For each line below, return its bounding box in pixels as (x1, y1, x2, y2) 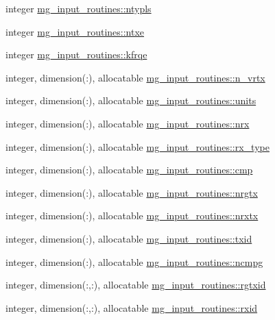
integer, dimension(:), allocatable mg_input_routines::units (5, 93, 256, 108)
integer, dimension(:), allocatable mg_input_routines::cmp (5, 162, 253, 177)
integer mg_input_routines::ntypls (5, 1, 152, 15)
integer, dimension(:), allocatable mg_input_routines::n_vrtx (5, 70, 265, 84)
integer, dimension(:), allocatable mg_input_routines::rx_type (5, 139, 270, 153)
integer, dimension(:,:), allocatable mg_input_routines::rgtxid (5, 278, 266, 292)
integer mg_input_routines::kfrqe (5, 47, 147, 62)
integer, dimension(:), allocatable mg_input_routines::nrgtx (5, 185, 258, 199)
